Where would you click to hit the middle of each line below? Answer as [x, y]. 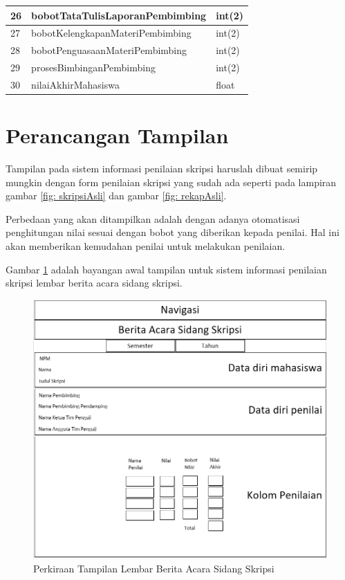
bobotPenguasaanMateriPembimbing [109, 50]
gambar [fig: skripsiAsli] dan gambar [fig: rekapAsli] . [116, 196]
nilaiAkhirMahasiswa [75, 84]
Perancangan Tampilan [117, 135]
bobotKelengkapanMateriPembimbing [111, 33]
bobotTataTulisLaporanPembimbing [119, 15]
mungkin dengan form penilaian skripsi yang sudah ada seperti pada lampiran [171, 182]
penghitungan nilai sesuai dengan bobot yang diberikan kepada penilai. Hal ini [172, 232]
